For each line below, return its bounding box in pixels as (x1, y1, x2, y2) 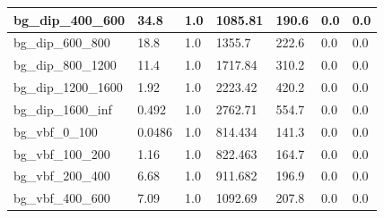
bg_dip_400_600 (13, 10, 126, 29)
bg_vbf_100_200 (13, 144, 110, 163)
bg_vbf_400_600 (13, 189, 110, 207)
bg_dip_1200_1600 (13, 78, 123, 96)
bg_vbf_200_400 (13, 166, 110, 185)
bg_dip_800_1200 (13, 55, 117, 74)
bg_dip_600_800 (13, 33, 110, 52)
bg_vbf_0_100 (13, 122, 98, 140)
